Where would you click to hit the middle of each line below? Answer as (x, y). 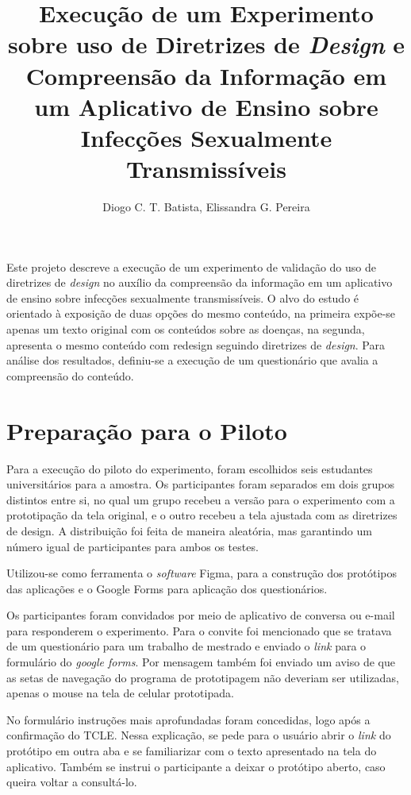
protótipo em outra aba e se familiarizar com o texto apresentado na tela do (192, 751)
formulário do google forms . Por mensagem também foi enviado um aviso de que (201, 662)
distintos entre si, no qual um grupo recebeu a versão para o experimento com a (201, 499)
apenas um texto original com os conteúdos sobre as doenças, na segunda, (186, 329)
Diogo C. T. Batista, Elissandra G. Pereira (206, 207)
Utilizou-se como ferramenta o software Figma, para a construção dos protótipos (202, 573)
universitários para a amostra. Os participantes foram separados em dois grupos (201, 484)
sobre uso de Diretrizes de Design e (206, 44)
